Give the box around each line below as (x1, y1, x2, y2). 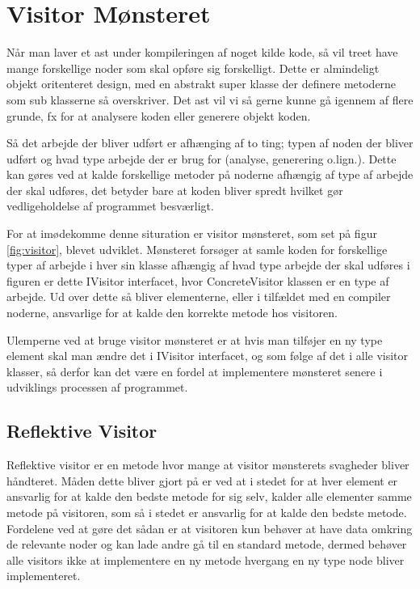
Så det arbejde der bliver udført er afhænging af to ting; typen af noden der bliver (6, 134, 414, 151)
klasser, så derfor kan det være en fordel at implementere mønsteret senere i (6, 362, 383, 379)
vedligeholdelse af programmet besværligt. (6, 197, 214, 214)
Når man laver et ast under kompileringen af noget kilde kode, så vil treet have (6, 44, 398, 61)
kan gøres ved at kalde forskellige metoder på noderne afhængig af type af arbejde (6, 166, 414, 183)
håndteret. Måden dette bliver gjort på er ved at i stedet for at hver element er (6, 472, 398, 489)
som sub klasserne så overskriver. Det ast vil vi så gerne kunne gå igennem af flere (6, 91, 414, 108)
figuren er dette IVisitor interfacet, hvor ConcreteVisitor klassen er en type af (6, 272, 389, 289)
